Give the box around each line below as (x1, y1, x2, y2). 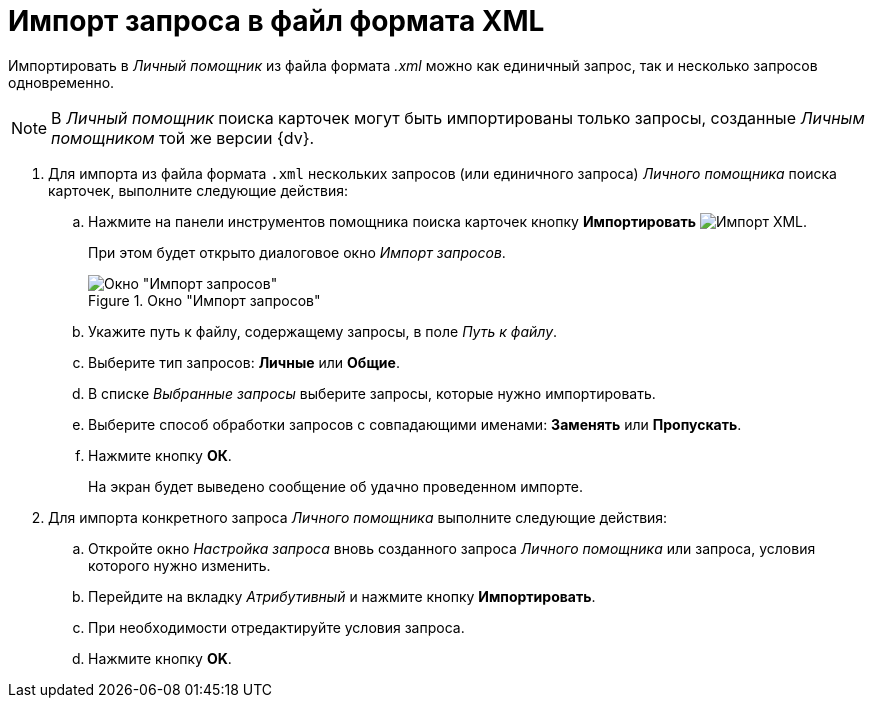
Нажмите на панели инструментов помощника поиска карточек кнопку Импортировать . (88, 212, 808, 230)
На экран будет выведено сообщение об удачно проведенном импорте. (88, 477, 583, 495)
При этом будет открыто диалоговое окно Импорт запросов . (88, 243, 506, 261)
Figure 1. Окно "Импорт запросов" (88, 291, 321, 309)
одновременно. (8, 73, 115, 91)
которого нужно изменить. (88, 556, 271, 574)
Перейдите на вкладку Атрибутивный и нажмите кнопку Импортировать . (88, 587, 596, 605)
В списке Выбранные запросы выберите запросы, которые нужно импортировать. (88, 384, 656, 402)
